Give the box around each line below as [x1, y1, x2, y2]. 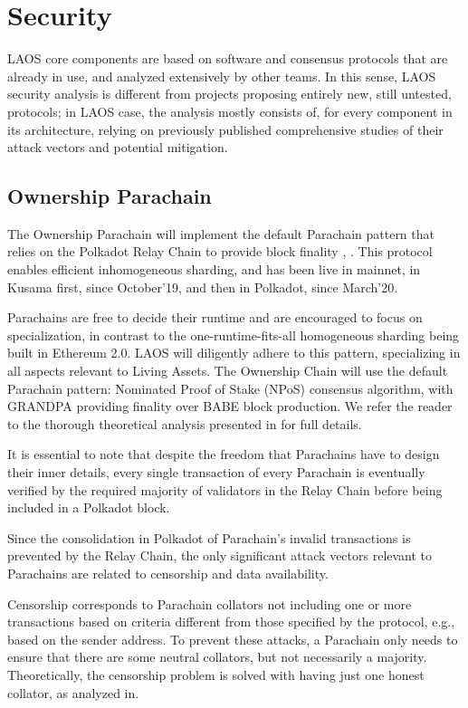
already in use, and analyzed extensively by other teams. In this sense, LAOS [7, 66, 436, 85]
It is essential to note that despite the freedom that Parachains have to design [7, 445, 440, 464]
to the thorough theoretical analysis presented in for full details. [7, 414, 362, 433]
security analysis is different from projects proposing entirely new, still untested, [7, 84, 452, 103]
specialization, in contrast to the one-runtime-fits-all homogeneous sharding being [7, 325, 460, 344]
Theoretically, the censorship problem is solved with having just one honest [7, 665, 425, 684]
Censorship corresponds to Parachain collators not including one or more [7, 594, 412, 613]
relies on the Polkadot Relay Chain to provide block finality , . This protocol [7, 242, 433, 261]
